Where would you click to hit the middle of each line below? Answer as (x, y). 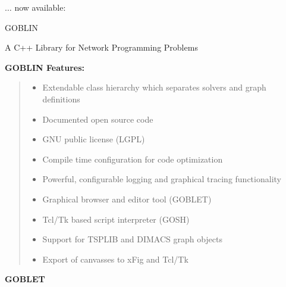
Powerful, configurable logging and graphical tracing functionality (162, 179)
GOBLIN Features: (45, 67)
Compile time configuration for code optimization (133, 159)
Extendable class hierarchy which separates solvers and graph (154, 87)
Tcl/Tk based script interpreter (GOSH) (116, 219)
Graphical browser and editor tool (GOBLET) (127, 199)
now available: (40, 7)
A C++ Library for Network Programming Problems (101, 47)
